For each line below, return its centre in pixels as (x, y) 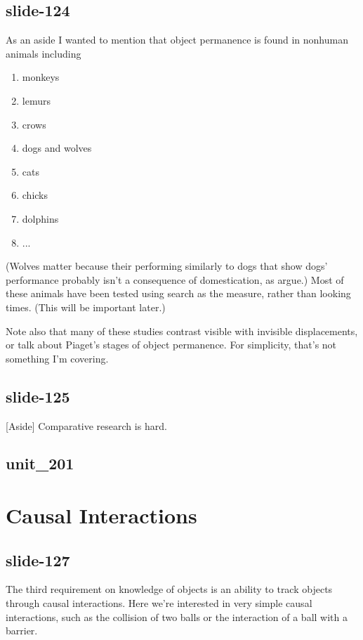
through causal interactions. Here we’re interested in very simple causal (159, 603)
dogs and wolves (57, 148)
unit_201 (40, 463)
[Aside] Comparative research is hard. (86, 425)
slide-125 (38, 396)
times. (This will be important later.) (86, 307)
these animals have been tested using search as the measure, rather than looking (178, 293)
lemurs (36, 100)
